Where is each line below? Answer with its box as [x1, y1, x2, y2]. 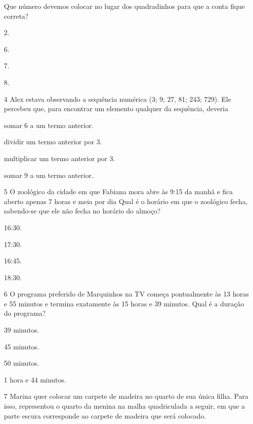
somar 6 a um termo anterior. [4, 120, 94, 130]
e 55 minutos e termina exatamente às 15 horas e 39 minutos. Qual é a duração [4, 298, 244, 308]
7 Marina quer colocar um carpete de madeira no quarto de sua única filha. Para [4, 391, 249, 401]
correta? [4, 10, 29, 21]
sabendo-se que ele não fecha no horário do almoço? [4, 206, 161, 216]
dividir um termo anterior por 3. [4, 136, 102, 147]
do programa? [4, 308, 46, 318]
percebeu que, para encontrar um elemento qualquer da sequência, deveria [4, 103, 228, 114]
